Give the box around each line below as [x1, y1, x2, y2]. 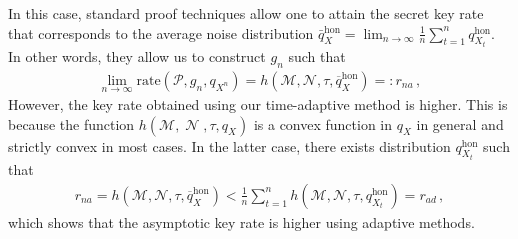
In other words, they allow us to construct [8, 46, 266, 67]
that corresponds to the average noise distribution [8, 22, 314, 43]
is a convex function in [253, 113, 393, 134]
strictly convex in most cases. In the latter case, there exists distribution [8, 135, 451, 156]
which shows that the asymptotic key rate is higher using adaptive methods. [8, 211, 475, 232]
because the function [8, 113, 135, 134]
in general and [416, 113, 504, 134]
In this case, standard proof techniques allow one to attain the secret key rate [8, 3, 484, 23]
